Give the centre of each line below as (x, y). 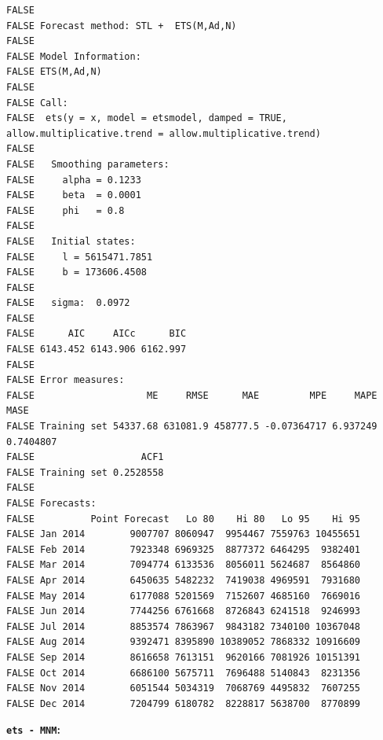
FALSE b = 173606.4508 (77, 272)
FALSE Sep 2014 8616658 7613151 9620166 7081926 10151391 (184, 657)
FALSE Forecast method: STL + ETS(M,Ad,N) (122, 26)
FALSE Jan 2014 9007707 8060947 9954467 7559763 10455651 (184, 534)
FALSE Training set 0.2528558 (85, 472)
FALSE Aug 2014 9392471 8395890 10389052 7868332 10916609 (184, 642)
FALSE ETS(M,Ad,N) (54, 72)
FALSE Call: (37, 103)
